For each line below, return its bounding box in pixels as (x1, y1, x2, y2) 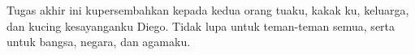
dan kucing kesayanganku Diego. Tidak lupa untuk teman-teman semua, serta (6, 17, 396, 34)
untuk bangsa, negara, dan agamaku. (6, 33, 191, 50)
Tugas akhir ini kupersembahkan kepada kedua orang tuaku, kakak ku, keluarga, (6, 2, 409, 18)
